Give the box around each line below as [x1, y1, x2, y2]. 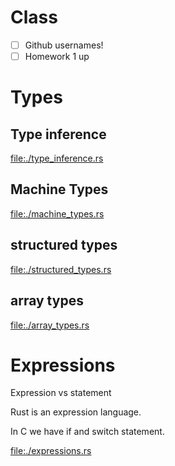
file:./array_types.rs [10, 319, 90, 331]
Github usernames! [24, 39, 104, 51]
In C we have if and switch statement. [10, 426, 165, 438]
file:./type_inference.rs [10, 152, 104, 165]
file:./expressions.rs [10, 445, 92, 457]
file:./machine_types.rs [10, 207, 105, 220]
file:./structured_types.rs [10, 263, 112, 275]
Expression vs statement [10, 387, 112, 399]
